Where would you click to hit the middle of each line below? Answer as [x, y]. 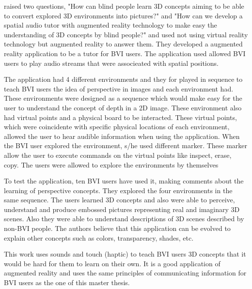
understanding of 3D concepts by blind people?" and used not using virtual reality [126, 34]
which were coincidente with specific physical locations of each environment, [117, 127]
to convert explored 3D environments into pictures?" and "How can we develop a [123, 15]
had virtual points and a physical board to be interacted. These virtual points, [120, 117]
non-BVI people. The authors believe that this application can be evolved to [117, 228]
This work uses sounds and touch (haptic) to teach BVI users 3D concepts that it [125, 254]
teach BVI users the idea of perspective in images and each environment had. [119, 88]
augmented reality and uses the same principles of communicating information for [125, 273]
